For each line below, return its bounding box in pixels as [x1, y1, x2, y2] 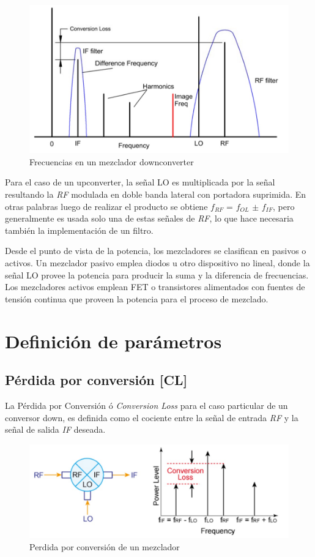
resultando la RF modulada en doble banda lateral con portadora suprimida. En [5, 188, 306, 200]
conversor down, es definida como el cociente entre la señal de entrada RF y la [5, 411, 298, 424]
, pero [273, 200, 295, 212]
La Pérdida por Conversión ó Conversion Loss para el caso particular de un [5, 398, 288, 411]
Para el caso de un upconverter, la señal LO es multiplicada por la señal [5, 176, 275, 189]
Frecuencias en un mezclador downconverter [29, 155, 194, 168]
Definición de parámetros [5, 328, 222, 353]
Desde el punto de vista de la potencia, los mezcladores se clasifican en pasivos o [5, 244, 306, 257]
